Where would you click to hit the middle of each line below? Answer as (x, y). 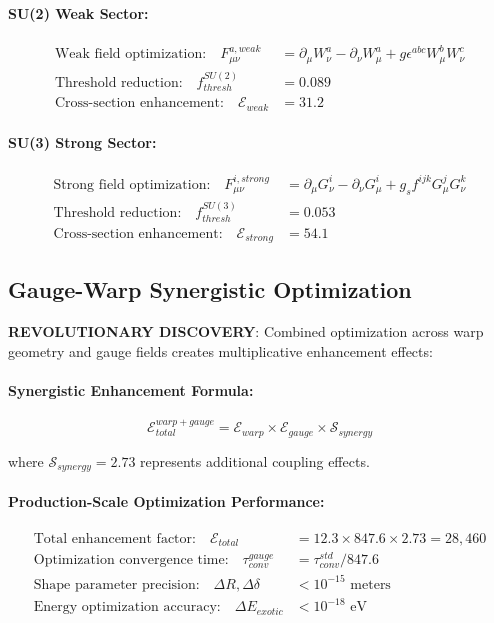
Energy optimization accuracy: (127, 607)
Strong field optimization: (132, 184)
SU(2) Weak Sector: (78, 12)
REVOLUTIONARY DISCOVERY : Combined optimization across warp (246, 331)
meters (370, 584)
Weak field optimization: (130, 54)
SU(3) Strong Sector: (82, 142)
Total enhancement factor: (114, 538)
